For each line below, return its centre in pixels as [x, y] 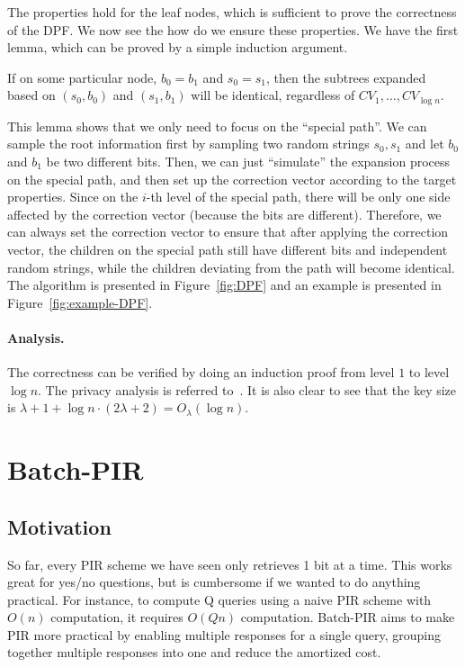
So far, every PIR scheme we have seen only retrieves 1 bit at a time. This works [230, 564]
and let [425, 144]
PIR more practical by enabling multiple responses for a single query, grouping [224, 634]
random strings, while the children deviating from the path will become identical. [231, 267]
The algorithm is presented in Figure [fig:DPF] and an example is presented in [224, 285]
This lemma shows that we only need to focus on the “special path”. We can [217, 126]
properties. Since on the [73, 197]
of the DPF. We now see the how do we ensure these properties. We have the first [233, 29]
